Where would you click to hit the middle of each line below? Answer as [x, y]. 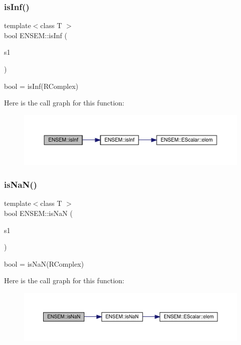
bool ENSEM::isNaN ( [38, 213]
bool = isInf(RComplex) [41, 86]
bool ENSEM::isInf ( [36, 35]
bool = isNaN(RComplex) [44, 263]
